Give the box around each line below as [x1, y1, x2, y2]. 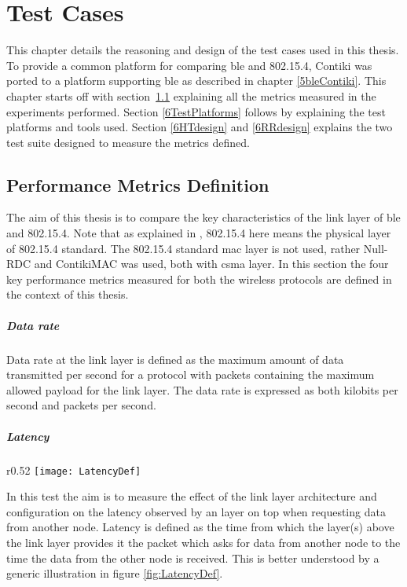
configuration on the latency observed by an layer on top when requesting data [6, 503, 386, 519]
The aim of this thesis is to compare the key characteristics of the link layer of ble [6, 209, 401, 226]
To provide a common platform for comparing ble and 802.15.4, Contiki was [6, 57, 372, 73]
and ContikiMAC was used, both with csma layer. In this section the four [34, 255, 389, 272]
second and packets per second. [6, 397, 156, 413]
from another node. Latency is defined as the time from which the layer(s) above [6, 519, 394, 535]
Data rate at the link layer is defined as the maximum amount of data [6, 350, 344, 367]
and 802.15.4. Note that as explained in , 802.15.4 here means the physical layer [6, 225, 391, 241]
